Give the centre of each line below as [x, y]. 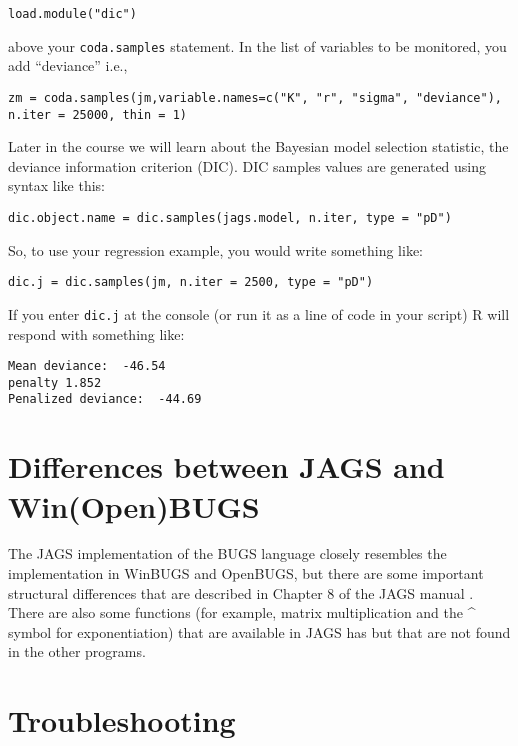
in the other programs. [77, 651]
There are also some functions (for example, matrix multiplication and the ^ [242, 612]
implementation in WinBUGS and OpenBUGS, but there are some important [246, 573]
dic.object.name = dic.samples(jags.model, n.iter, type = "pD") [230, 218]
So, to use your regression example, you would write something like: [216, 249]
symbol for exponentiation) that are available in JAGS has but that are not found [259, 631]
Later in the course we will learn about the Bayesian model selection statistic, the [258, 146]
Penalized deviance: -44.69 [105, 399]
